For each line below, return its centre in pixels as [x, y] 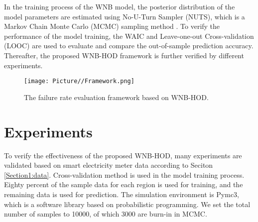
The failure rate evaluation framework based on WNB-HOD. [116, 97]
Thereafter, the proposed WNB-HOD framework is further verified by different [124, 55]
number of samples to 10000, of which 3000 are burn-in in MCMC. [106, 214]
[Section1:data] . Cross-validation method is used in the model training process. [124, 174]
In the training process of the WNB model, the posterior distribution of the [120, 6]
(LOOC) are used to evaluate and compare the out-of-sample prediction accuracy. [129, 46]
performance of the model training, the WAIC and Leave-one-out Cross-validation [129, 36]
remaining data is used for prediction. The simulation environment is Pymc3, [122, 194]
